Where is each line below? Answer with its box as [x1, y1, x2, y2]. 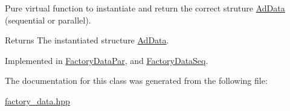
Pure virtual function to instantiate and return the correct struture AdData [5, 2, 285, 14]
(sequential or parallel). [5, 13, 91, 26]
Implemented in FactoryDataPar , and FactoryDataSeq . [5, 54, 208, 66]
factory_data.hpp [5, 94, 70, 107]
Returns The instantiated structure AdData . [5, 34, 169, 46]
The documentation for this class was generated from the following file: [5, 74, 268, 87]
